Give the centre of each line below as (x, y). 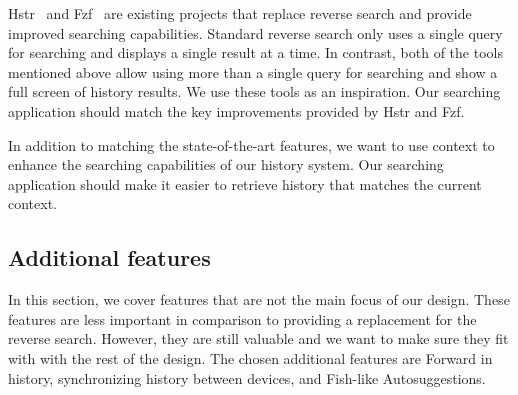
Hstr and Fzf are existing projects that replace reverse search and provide (240, 13)
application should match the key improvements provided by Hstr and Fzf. (236, 110)
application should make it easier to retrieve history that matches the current (245, 183)
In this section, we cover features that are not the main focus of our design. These (259, 299)
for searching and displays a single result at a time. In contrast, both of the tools (255, 52)
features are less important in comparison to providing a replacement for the (242, 318)
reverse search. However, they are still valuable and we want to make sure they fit (258, 338)
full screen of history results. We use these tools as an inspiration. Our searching (254, 91)
